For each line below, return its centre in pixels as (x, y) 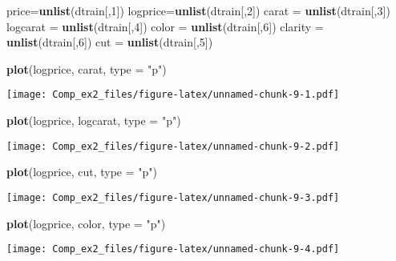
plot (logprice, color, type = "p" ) (86, 223)
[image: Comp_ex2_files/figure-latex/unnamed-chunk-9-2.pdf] (173, 146)
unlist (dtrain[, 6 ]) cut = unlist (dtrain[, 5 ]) (110, 42)
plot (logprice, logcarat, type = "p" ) (94, 120)
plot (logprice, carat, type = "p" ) (87, 68)
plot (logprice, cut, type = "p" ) (82, 172)
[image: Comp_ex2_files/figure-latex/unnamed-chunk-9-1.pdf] (173, 95)
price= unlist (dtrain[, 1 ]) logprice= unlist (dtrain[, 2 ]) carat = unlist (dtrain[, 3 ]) (198, 10)
